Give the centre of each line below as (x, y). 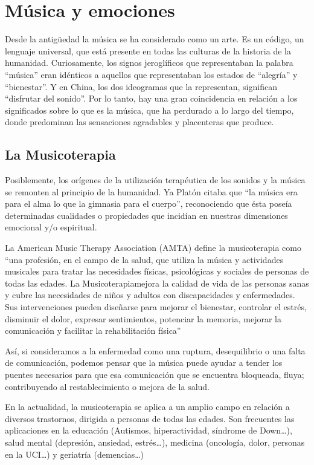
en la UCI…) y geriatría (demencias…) (75, 454)
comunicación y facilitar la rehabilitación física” (93, 330)
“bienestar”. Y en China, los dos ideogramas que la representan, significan (141, 86)
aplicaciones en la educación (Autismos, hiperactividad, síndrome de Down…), (149, 430)
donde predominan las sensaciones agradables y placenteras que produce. (139, 122)
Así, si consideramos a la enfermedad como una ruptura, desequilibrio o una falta (155, 350)
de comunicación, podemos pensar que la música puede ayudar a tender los (144, 363)
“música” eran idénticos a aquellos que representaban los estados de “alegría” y (151, 74)
